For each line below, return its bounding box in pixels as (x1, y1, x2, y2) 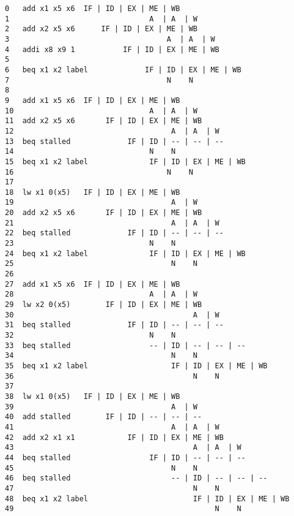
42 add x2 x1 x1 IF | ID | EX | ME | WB (5, 433, 224, 442)
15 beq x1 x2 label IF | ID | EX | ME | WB (5, 157, 246, 166)
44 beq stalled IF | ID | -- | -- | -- (5, 453, 246, 462)
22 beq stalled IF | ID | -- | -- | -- (5, 229, 224, 238)
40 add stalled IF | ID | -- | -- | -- (5, 412, 202, 422)
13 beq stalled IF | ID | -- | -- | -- (5, 137, 224, 146)
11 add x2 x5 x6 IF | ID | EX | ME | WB (5, 116, 202, 126)
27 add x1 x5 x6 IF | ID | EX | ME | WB (5, 279, 180, 289)
